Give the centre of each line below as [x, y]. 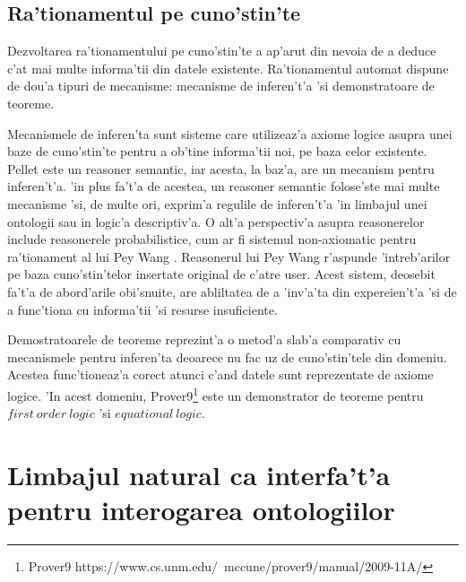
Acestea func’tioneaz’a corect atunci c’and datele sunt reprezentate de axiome [220, 374]
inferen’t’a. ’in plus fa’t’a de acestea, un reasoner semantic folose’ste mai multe [224, 186]
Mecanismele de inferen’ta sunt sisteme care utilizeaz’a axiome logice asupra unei [230, 133]
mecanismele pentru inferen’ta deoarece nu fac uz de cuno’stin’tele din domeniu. [227, 356]
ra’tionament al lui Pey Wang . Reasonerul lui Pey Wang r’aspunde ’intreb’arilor [229, 256]
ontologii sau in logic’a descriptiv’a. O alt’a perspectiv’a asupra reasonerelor [216, 221]
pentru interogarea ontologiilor [201, 510]
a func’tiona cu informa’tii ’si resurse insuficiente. [142, 309]
